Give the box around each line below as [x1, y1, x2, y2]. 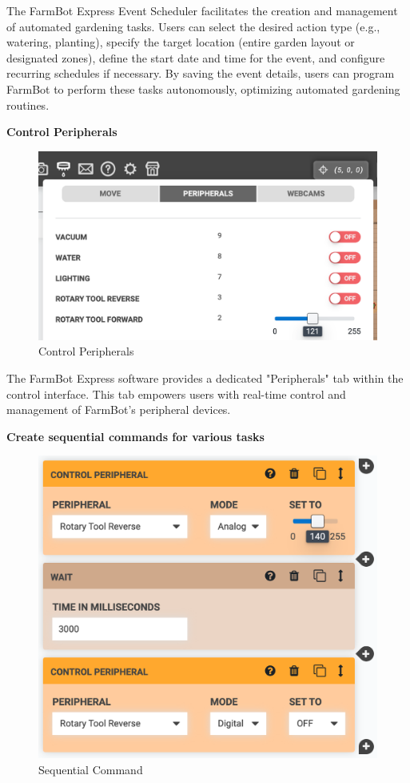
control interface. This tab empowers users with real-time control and [6, 385, 346, 402]
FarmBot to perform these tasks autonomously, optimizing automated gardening [6, 80, 400, 97]
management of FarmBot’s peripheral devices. [6, 401, 231, 418]
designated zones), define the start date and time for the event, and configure [6, 49, 385, 66]
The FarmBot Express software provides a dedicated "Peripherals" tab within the [6, 369, 404, 386]
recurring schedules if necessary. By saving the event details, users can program [6, 65, 395, 82]
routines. [6, 96, 50, 113]
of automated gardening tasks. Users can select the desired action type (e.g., [6, 18, 380, 34]
